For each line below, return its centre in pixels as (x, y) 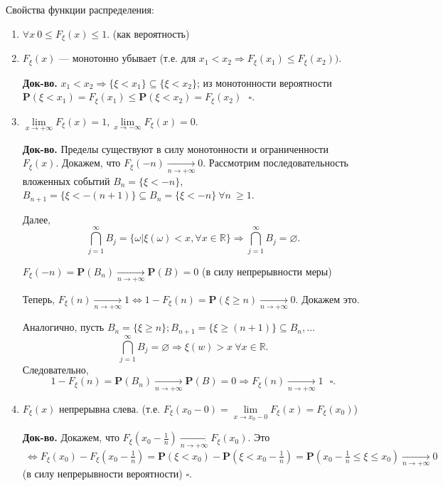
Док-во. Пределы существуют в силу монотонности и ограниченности (175, 148)
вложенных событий (66, 180)
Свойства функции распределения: (80, 9)
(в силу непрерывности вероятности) (102, 474)
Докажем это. (331, 299)
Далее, (36, 219)
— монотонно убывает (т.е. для (128, 58)
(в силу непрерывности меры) (267, 271)
